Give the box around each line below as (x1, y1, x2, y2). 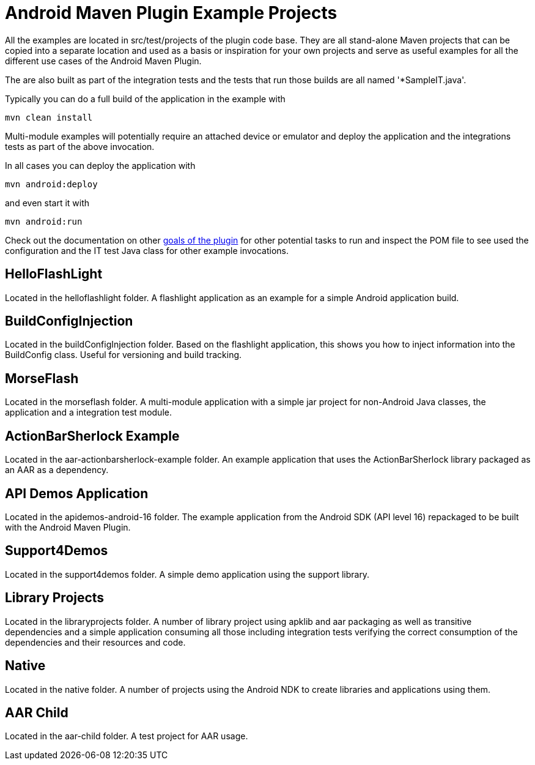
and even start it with (5, 197, 90, 208)
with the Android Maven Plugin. (5, 521, 131, 532)
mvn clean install (5, 112, 93, 122)
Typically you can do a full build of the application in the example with (5, 93, 286, 104)
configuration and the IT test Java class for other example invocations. (5, 245, 289, 256)
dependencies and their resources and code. (5, 636, 186, 647)
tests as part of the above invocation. (5, 141, 155, 152)
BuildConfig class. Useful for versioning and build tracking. (5, 349, 242, 360)
